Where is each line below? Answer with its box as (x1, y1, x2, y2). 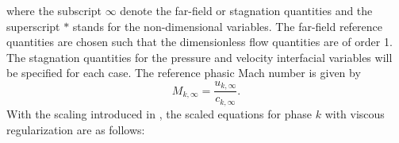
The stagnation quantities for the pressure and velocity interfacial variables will (6, 48, 393, 65)
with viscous (324, 105, 385, 122)
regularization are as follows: (6, 121, 145, 137)
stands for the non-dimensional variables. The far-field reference (72, 17, 383, 34)
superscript (6, 17, 60, 34)
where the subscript (6, 2, 102, 18)
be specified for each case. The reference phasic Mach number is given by (6, 64, 361, 81)
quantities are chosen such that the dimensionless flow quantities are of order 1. (6, 33, 393, 50)
